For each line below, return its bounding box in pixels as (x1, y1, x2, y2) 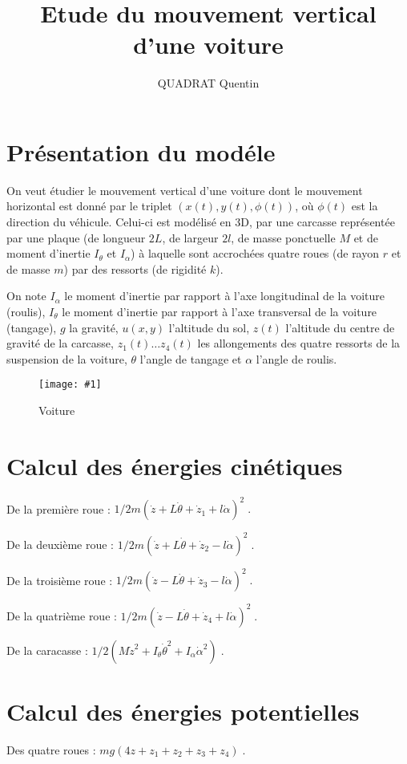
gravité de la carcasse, (6, 335, 114, 352)
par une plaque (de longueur (6, 229, 146, 246)
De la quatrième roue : (6, 607, 117, 624)
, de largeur (162, 229, 219, 246)
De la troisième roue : (6, 571, 113, 588)
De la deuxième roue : (6, 535, 114, 552)
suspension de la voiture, (6, 350, 127, 367)
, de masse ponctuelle (231, 229, 336, 246)
